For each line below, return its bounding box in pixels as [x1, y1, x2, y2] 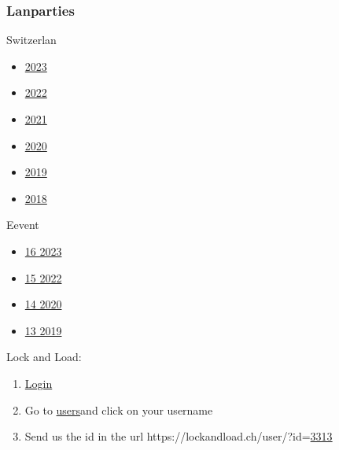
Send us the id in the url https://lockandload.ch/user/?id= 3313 [24, 428, 333, 444]
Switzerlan [6, 31, 57, 48]
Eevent [6, 216, 39, 233]
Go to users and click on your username [24, 401, 213, 418]
